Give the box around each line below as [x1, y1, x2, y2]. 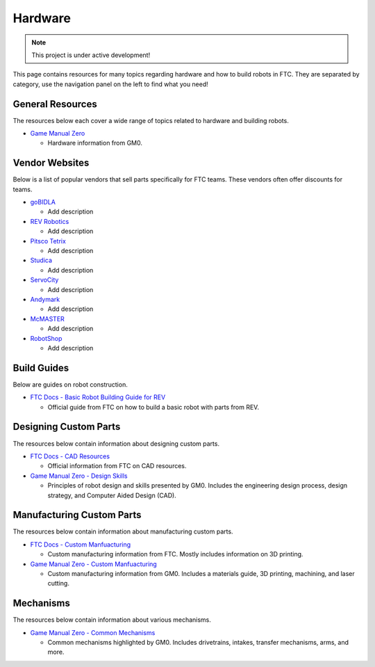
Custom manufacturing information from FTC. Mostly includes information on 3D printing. [47, 550, 303, 558]
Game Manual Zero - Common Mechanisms [30, 628, 156, 636]
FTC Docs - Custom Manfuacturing [30, 540, 131, 549]
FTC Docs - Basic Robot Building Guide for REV [30, 393, 166, 401]
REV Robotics [30, 217, 69, 225]
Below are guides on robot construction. [12, 380, 128, 389]
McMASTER [30, 314, 65, 323]
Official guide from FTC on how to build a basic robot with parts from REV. [47, 403, 260, 411]
